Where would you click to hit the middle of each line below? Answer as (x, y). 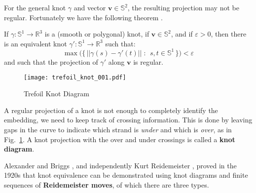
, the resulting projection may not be (183, 7)
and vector (90, 7)
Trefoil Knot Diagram (56, 94)
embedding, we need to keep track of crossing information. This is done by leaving (128, 120)
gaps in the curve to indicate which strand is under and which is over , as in (118, 129)
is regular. (148, 61)
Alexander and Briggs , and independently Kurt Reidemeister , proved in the (120, 165)
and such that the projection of (51, 61)
